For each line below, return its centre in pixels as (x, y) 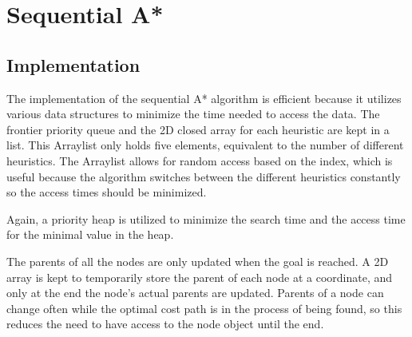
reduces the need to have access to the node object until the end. (165, 324)
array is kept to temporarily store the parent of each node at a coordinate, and (200, 277)
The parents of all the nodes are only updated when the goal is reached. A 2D (198, 261)
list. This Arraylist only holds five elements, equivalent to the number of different (205, 145)
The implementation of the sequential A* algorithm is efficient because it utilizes (204, 98)
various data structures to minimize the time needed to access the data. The (193, 114)
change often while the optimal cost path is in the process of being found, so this (204, 308)
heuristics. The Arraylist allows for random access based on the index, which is (200, 160)
